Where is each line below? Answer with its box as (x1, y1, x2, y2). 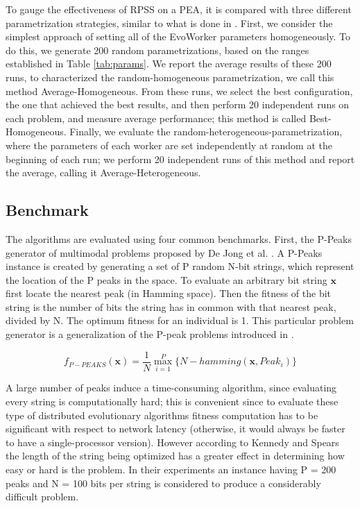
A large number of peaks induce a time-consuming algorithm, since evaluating (6, 380, 337, 395)
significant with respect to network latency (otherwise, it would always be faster (6, 421, 345, 436)
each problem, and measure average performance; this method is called (6, 110, 307, 125)
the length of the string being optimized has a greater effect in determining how (6, 448, 345, 463)
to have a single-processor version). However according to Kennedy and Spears (6, 434, 339, 449)
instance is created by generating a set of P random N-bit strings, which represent (6, 259, 354, 273)
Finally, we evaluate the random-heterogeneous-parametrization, (69, 124, 343, 139)
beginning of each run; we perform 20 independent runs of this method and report (6, 151, 355, 166)
